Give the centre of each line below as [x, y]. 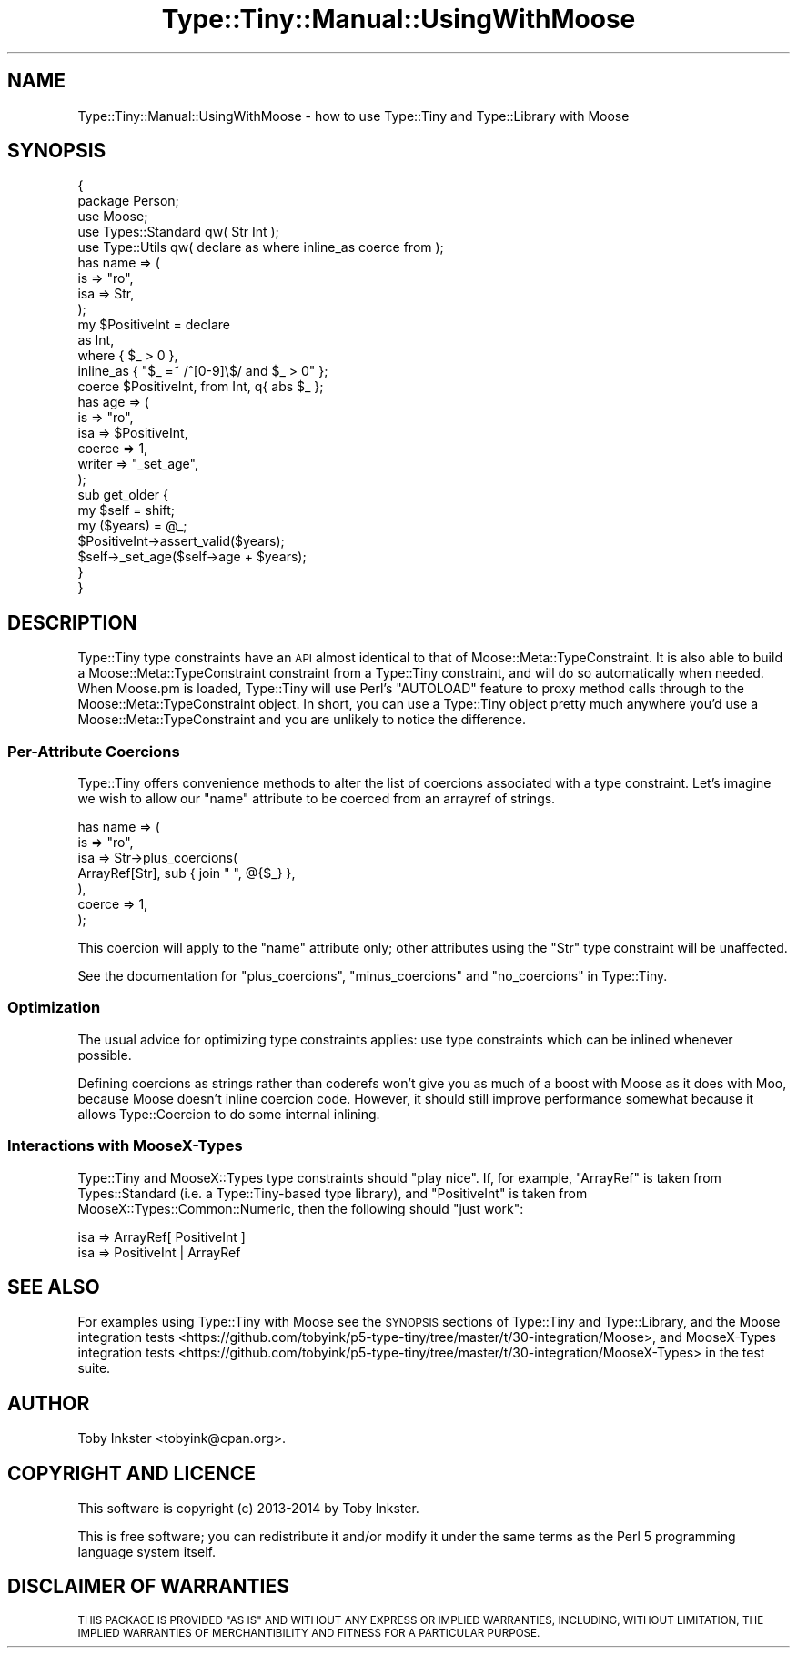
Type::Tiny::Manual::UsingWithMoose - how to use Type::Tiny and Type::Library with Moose [353, 116]
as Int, [96, 340]
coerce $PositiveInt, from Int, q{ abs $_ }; [201, 387]
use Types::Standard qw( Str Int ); [178, 232]
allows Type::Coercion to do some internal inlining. [229, 1114]
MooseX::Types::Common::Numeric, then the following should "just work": [301, 1208]
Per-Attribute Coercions [94, 751]
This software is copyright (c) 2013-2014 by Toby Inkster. [248, 1509]
